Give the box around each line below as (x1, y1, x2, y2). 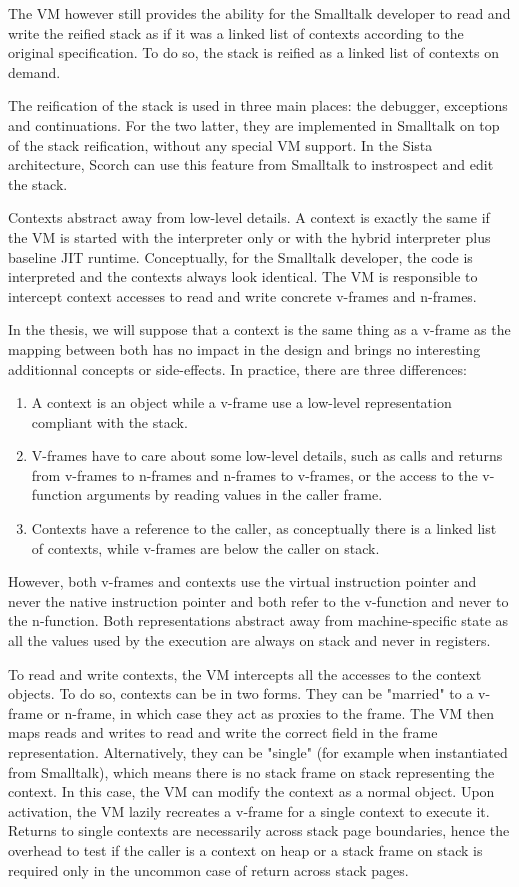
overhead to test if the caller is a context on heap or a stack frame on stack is (8, 839, 483, 860)
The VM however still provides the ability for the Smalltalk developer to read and (8, 3, 511, 23)
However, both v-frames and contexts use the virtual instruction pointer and (8, 571, 477, 592)
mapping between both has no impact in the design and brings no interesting (8, 338, 481, 359)
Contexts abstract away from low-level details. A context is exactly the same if (8, 207, 490, 228)
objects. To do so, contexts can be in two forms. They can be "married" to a (8, 683, 474, 704)
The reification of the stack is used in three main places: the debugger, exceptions (8, 95, 508, 116)
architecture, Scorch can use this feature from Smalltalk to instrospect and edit (8, 154, 494, 175)
